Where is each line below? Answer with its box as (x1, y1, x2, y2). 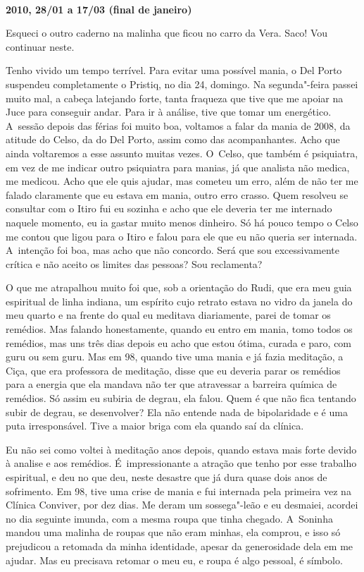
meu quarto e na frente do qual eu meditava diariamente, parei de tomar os (6, 308, 331, 322)
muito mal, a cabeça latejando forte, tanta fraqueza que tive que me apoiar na (6, 90, 344, 105)
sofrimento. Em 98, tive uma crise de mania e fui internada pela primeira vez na (6, 483, 351, 498)
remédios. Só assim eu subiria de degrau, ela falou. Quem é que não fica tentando (6, 391, 356, 406)
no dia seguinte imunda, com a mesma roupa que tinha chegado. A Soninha (6, 511, 333, 525)
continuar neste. (6, 39, 75, 54)
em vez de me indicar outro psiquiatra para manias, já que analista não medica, (6, 159, 350, 174)
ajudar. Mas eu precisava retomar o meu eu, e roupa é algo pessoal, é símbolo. (6, 552, 343, 567)
